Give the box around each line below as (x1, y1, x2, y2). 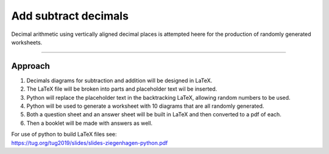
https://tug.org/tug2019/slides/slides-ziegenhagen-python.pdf (11, 139, 168, 146)
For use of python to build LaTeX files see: (11, 131, 117, 138)
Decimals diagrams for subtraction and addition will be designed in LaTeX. (26, 77, 213, 84)
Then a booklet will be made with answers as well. (26, 119, 153, 127)
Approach (11, 61, 50, 71)
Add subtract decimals (11, 9, 129, 23)
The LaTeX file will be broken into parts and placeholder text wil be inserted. (26, 85, 218, 93)
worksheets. (11, 38, 43, 46)
